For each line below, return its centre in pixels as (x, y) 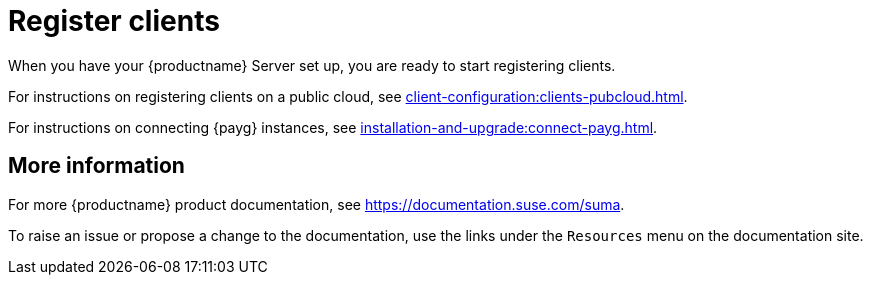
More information (96, 166)
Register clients (114, 21)
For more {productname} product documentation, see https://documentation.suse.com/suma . (316, 204)
